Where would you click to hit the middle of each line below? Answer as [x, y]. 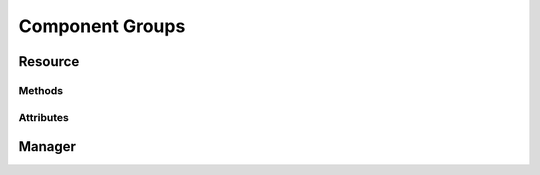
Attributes [43, 117]
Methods [41, 90]
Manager [47, 146]
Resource [49, 61]
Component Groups [102, 26]
